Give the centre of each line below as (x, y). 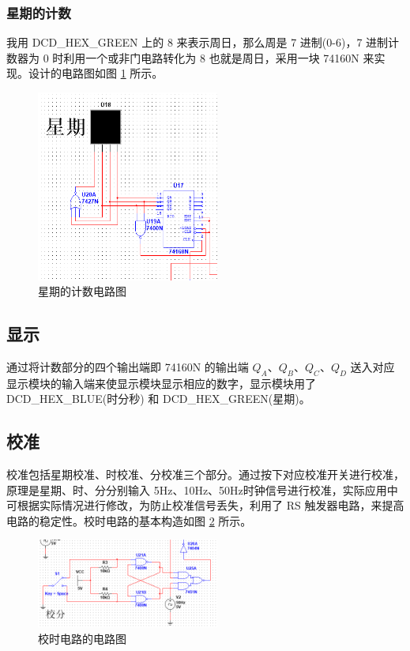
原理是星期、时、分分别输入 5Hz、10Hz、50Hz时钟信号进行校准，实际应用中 (202, 489)
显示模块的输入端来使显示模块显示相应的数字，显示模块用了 (161, 383)
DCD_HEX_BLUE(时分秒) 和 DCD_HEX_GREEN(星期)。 (158, 399)
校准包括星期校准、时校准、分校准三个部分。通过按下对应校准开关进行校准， (205, 474)
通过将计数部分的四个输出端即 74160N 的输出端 (128, 366)
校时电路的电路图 (82, 638)
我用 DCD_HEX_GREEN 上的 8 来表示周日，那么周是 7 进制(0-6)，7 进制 (197, 42)
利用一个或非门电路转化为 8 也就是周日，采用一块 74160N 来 (219, 57)
